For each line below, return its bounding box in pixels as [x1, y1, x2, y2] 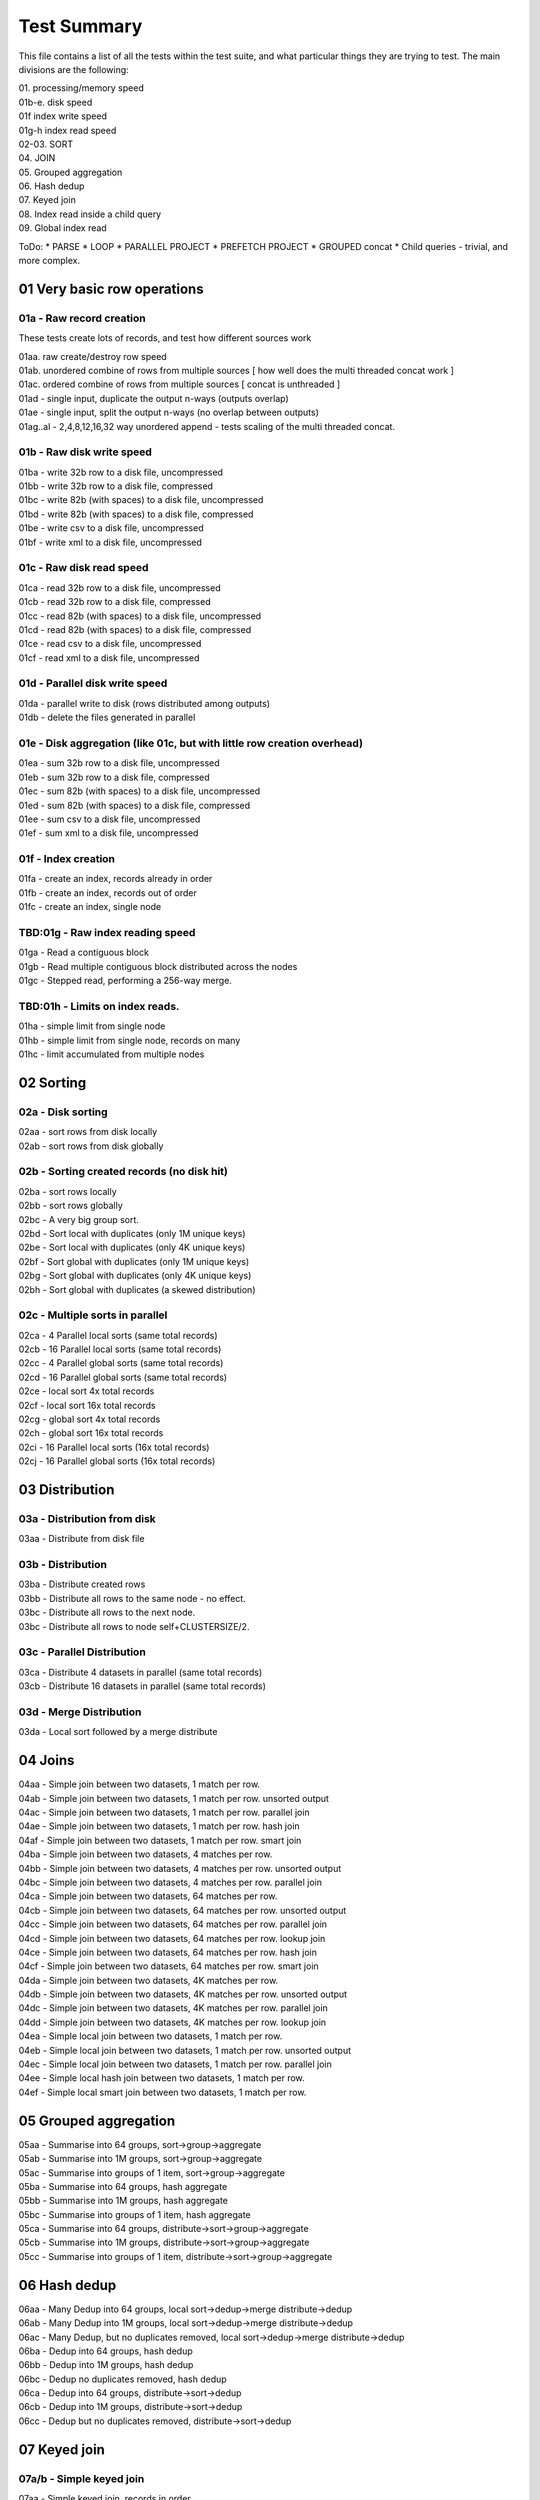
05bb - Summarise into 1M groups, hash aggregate [18, 2195, 229, 2207]
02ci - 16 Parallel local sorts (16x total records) [18, 1441, 210, 1453]
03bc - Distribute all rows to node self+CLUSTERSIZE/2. [18, 1620, 250, 1632]
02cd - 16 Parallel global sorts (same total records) [18, 1371, 228, 1383]
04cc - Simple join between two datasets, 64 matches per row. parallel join [18, 1918, 328, 1930]
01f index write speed [18, 110, 107, 122]
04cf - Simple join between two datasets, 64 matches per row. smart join [18, 1960, 319, 1972]
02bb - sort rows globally [18, 1200, 124, 1212]
